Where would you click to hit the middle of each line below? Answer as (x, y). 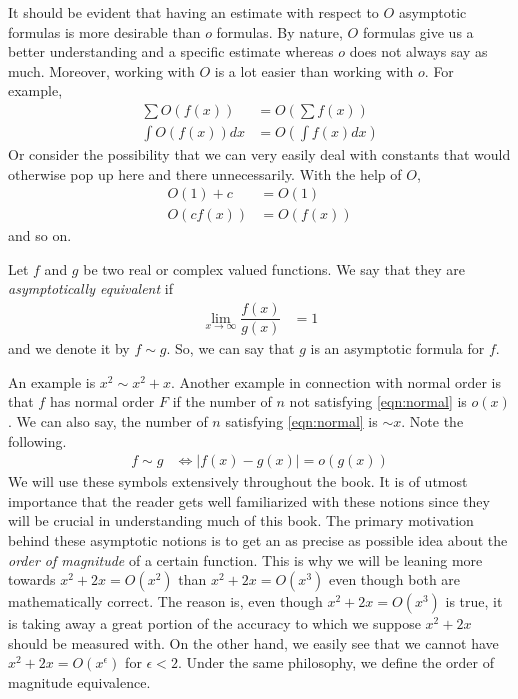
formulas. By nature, (279, 31)
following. (37, 440)
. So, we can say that (230, 348)
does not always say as (418, 51)
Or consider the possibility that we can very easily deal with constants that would (259, 154)
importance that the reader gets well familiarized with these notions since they (249, 500)
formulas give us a (418, 31)
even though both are (394, 579)
